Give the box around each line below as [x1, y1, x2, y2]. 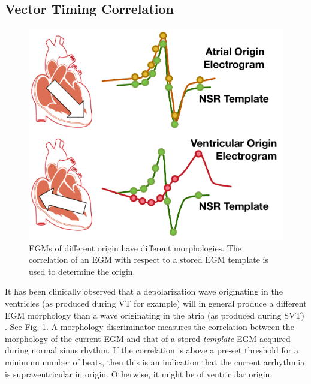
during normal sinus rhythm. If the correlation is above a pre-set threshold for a [5, 344, 298, 356]
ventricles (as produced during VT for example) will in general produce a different [5, 297, 307, 310]
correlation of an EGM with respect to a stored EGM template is [29, 253, 269, 266]
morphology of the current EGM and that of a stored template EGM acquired [5, 332, 291, 344]
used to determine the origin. [29, 265, 135, 277]
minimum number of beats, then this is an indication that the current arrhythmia [5, 356, 305, 368]
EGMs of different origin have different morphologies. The [29, 241, 241, 254]
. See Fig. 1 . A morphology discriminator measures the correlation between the [5, 320, 294, 333]
